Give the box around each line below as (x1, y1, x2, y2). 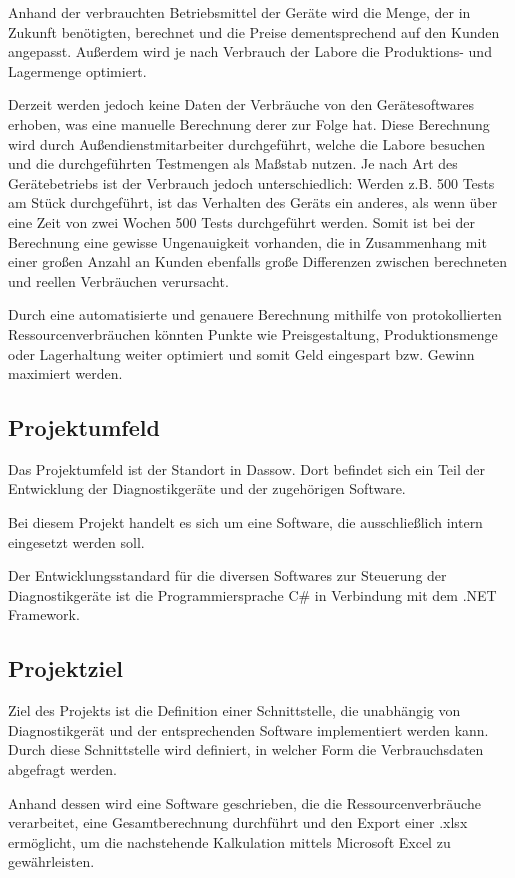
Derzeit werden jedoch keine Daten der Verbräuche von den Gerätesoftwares (8, 94, 474, 115)
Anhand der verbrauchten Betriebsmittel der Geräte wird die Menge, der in (8, 2, 471, 22)
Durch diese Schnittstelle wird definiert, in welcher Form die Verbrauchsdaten (8, 739, 484, 760)
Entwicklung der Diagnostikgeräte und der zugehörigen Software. (8, 478, 406, 499)
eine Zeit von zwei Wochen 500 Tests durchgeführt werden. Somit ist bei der (8, 211, 476, 232)
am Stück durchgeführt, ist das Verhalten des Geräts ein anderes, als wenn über (8, 192, 498, 213)
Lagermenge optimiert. (8, 60, 147, 81)
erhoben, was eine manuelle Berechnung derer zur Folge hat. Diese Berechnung (8, 113, 490, 134)
